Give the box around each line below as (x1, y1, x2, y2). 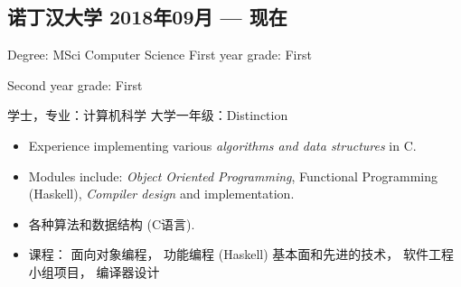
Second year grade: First (7, 75, 143, 94)
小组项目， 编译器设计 (28, 262, 160, 281)
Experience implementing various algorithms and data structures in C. (28, 135, 417, 154)
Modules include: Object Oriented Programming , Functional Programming (28, 166, 438, 185)
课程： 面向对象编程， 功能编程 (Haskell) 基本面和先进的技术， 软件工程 (28, 245, 455, 264)
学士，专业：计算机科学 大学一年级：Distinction (7, 106, 288, 125)
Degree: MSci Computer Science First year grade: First (7, 45, 312, 64)
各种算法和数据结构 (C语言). (28, 214, 195, 233)
